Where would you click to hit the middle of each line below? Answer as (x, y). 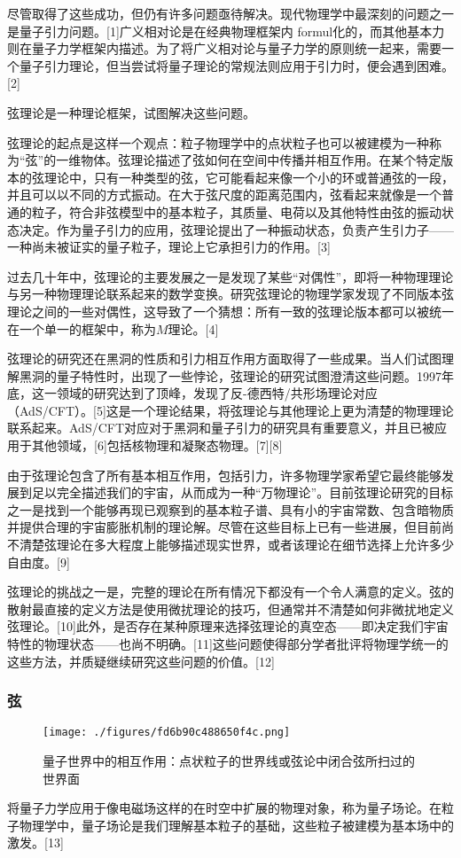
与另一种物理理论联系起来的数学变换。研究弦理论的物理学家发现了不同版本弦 (230, 294)
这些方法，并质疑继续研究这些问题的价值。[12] (141, 661)
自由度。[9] (39, 562)
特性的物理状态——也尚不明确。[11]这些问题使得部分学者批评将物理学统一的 (228, 643)
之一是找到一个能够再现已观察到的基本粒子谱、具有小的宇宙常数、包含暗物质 (230, 509)
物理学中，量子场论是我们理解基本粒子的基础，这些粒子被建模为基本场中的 (236, 825)
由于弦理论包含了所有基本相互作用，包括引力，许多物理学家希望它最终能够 (224, 475)
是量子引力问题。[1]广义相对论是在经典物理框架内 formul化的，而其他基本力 (226, 31)
